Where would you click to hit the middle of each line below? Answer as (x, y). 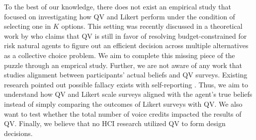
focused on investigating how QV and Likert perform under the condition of (120, 16)
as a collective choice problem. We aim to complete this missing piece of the (120, 55)
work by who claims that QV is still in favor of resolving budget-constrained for (126, 35)
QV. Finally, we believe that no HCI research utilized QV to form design (115, 123)
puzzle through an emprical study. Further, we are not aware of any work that (123, 65)
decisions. (18, 133)
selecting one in (28, 26)
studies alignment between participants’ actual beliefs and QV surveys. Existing (126, 75)
